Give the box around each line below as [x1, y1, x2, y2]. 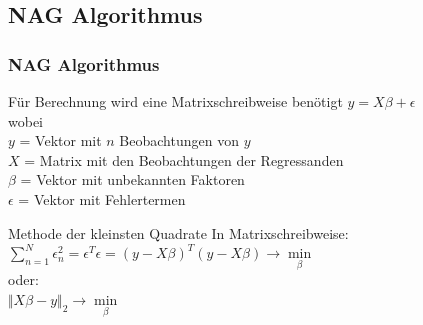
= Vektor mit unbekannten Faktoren [20, 169, 245, 190]
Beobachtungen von [119, 130, 239, 151]
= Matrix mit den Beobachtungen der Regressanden [24, 149, 344, 170]
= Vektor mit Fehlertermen [18, 188, 186, 209]
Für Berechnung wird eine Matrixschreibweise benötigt [8, 91, 343, 111]
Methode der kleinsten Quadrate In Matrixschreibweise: [8, 222, 349, 243]
